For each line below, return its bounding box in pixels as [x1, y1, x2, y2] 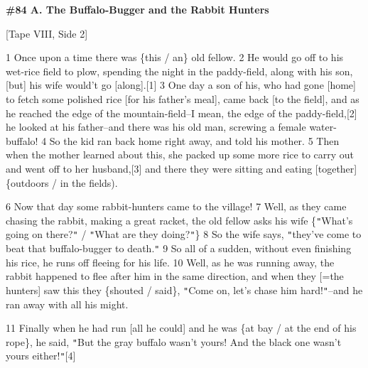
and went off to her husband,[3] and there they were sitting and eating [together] [6, 161, 357, 175]
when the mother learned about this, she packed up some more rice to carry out [6, 147, 355, 162]
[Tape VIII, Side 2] [6, 26, 88, 40]
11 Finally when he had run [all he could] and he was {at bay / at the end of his [6, 320, 357, 335]
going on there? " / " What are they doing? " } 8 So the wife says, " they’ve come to [6, 227, 362, 242]
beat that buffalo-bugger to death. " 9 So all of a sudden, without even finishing [6, 241, 352, 256]
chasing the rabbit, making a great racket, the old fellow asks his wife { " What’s [6, 212, 353, 227]
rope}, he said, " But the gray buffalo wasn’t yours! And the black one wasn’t [6, 334, 342, 349]
